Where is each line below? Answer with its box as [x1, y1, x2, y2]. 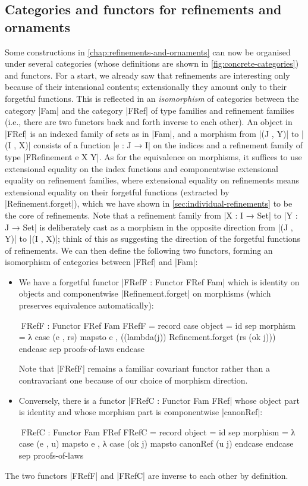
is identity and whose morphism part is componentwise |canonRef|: [18, 406, 263, 418]
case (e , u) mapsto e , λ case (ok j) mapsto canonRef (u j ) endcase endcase [18, 437, 294, 450]
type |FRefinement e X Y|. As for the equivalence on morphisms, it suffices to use [5, 150, 302, 163]
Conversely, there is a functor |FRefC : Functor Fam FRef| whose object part [18, 394, 300, 406]
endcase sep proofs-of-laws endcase [18, 342, 144, 354]
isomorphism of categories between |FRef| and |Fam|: [5, 256, 198, 268]
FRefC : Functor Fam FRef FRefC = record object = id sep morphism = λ [18, 425, 296, 438]
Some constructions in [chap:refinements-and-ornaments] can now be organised [5, 45, 291, 58]
